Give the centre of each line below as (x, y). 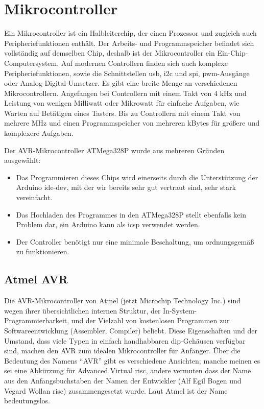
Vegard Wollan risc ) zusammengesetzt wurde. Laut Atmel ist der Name (116, 390)
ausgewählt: (22, 160)
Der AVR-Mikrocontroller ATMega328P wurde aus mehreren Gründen (114, 150)
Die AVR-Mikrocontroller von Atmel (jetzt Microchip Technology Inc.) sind (123, 300)
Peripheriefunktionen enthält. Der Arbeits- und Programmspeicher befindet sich (129, 43)
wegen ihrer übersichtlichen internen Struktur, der (82, 310)
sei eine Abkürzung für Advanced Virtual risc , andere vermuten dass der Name (128, 370)
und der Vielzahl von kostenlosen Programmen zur (150, 320)
